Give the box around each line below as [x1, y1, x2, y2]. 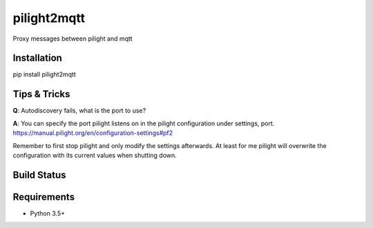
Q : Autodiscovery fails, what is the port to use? [12, 107, 146, 115]
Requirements [12, 191, 75, 203]
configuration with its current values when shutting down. [12, 151, 178, 159]
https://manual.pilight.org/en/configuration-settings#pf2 [12, 129, 173, 137]
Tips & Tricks [12, 88, 70, 100]
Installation [12, 52, 62, 64]
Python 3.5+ [30, 209, 66, 217]
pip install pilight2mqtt [12, 70, 76, 79]
